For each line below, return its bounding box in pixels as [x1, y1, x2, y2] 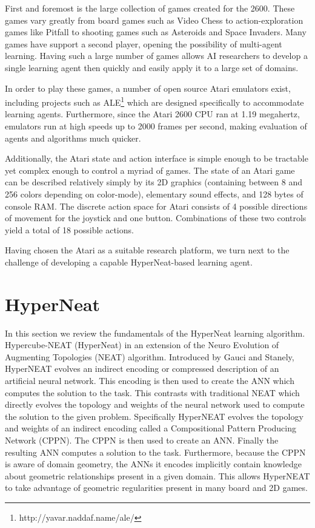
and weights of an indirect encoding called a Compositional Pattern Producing [5, 422, 296, 434]
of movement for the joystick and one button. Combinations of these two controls [5, 211, 307, 224]
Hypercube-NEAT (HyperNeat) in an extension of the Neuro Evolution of [5, 338, 279, 351]
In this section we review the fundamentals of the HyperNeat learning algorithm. [5, 326, 305, 339]
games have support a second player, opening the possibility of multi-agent [5, 37, 282, 50]
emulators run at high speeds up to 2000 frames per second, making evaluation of [5, 120, 307, 132]
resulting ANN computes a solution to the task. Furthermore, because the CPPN [5, 445, 306, 458]
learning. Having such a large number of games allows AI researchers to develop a [5, 49, 308, 62]
